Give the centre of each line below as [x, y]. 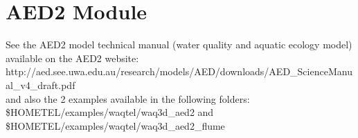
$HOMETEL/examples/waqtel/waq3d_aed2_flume [115, 125]
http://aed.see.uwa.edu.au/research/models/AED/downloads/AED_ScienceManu [179, 71]
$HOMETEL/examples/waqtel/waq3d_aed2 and [110, 112]
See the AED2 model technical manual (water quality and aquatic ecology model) [179, 45]
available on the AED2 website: [72, 58]
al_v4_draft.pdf [41, 85]
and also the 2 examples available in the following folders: [128, 98]
